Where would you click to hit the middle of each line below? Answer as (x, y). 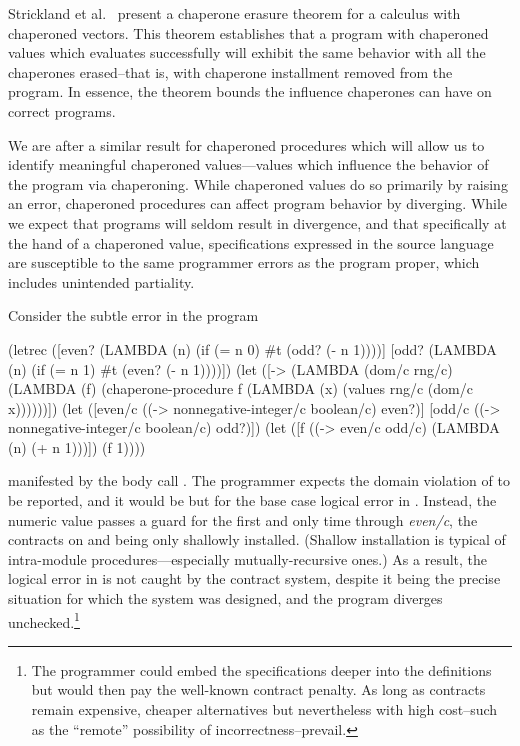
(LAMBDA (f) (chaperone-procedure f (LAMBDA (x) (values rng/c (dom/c (240, 388)
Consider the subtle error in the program (133, 315)
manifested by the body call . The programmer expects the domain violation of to (259, 480)
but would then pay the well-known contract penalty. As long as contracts (258, 689)
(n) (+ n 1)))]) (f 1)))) (77, 446)
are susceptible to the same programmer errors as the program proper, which (244, 262)
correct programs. (62, 110)
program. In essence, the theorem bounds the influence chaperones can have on (250, 91)
